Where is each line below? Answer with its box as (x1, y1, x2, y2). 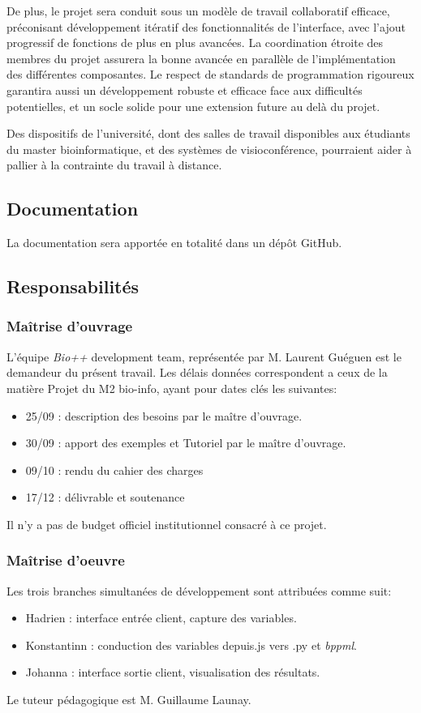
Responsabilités (6, 274, 140, 299)
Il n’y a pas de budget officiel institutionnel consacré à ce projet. (6, 515, 327, 532)
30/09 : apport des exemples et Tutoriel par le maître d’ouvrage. (25, 434, 346, 451)
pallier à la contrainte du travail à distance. (6, 156, 222, 173)
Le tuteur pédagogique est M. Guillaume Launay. (6, 691, 251, 708)
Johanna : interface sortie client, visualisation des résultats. (25, 664, 320, 681)
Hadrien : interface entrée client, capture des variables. (25, 609, 297, 626)
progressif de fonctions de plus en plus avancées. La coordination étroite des (6, 34, 384, 51)
